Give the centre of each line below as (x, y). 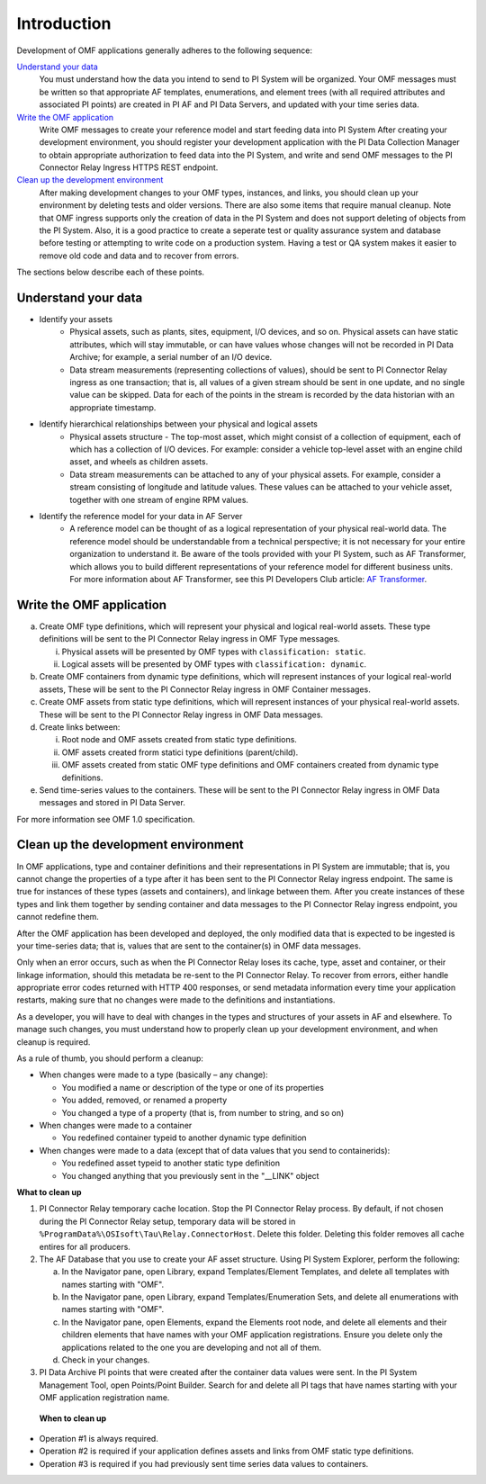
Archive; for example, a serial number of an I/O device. (171, 357)
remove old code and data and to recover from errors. (139, 256)
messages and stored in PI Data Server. (112, 803)
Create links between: (80, 727)
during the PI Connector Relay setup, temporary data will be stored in (167, 1221)
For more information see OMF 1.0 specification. (106, 819)
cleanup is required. (54, 1042)
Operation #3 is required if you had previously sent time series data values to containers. (204, 1463)
